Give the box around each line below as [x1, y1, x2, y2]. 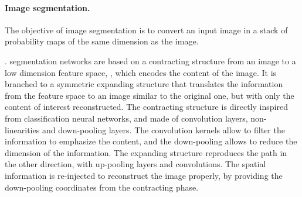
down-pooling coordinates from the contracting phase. [5, 181, 199, 193]
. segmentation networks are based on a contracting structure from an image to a [5, 54, 296, 67]
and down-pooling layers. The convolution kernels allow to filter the [42, 123, 285, 136]
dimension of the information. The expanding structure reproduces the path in [5, 146, 287, 158]
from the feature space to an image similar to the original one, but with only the [5, 89, 294, 101]
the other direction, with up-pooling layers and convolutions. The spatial [5, 158, 266, 170]
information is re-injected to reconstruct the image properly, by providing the [5, 169, 283, 181]
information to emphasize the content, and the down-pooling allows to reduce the [5, 135, 297, 147]
